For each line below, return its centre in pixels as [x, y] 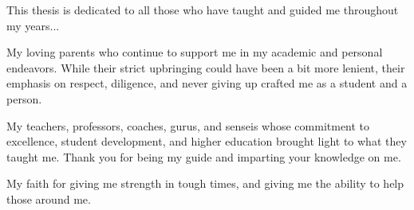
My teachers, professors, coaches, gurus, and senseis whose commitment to [188, 125]
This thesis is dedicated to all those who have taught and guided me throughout [203, 10]
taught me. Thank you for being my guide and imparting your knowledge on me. [204, 156]
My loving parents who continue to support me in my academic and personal [195, 52]
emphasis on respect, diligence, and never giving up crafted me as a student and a [207, 83]
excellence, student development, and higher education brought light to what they [207, 141]
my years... [33, 25]
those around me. [49, 198]
